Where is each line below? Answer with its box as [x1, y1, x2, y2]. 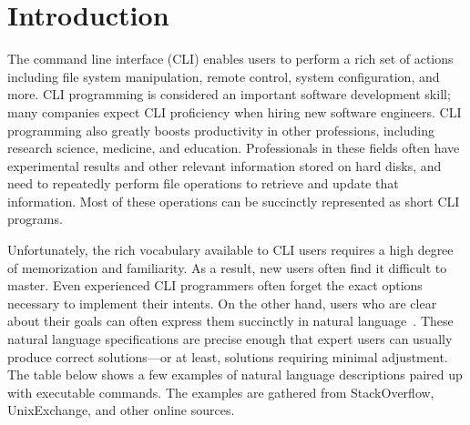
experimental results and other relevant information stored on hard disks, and [7, 156, 442, 175]
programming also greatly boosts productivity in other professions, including [7, 120, 434, 139]
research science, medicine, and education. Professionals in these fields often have [7, 138, 460, 157]
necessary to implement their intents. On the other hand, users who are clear [7, 293, 437, 312]
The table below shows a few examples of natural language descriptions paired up [7, 365, 463, 384]
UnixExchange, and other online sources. [7, 400, 235, 420]
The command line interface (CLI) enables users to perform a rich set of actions [7, 49, 454, 68]
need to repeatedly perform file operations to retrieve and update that [7, 174, 399, 193]
